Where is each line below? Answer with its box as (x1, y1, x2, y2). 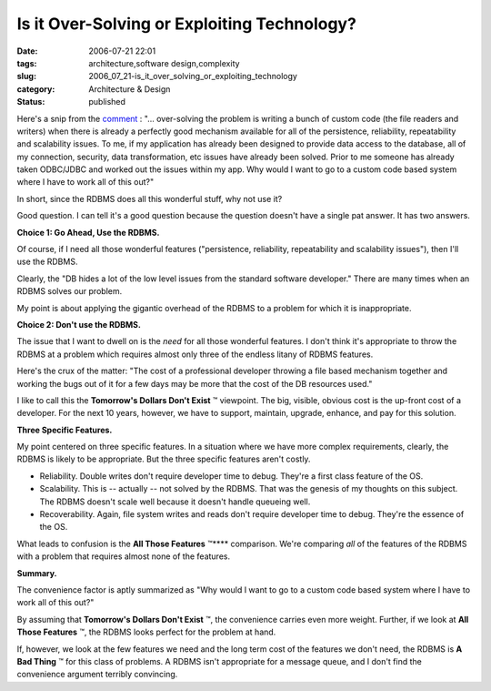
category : (16, 83, 55, 95)
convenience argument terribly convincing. (16, 669, 178, 680)
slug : (16, 71, 36, 82)
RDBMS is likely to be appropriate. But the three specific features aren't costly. (16, 453, 311, 464)
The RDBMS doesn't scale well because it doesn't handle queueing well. (39, 496, 311, 507)
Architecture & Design (88, 83, 171, 95)
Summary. (16, 567, 58, 578)
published (88, 97, 126, 107)
